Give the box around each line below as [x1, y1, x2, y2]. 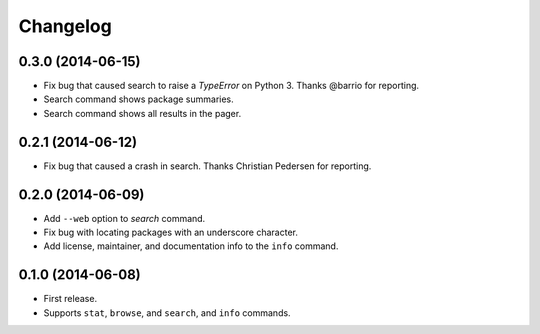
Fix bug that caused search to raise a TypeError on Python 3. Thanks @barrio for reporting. [43, 80, 420, 92]
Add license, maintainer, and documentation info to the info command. [43, 240, 339, 252]
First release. [43, 293, 98, 305]
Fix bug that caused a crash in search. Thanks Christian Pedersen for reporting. [43, 160, 372, 172]
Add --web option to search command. [43, 212, 206, 224]
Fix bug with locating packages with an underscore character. [43, 226, 299, 239]
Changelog [18, 15, 112, 37]
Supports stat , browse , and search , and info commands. [43, 306, 291, 319]
